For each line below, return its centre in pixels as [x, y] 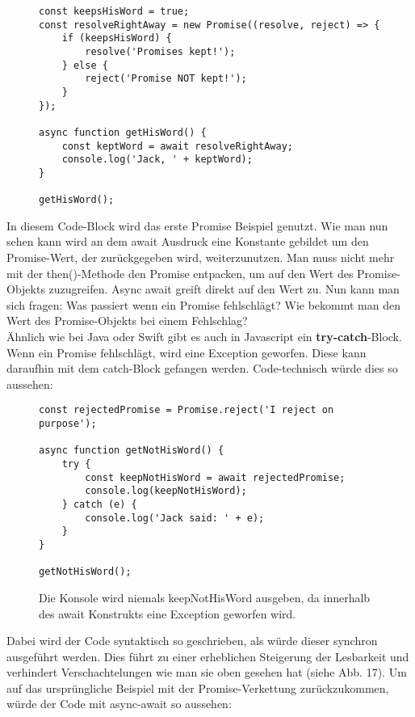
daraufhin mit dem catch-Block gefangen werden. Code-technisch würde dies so [202, 368]
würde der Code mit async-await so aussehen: [119, 704]
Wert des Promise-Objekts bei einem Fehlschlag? [127, 321]
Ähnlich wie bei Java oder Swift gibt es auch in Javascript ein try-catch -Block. [204, 336]
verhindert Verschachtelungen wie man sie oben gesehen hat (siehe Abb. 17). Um [207, 672]
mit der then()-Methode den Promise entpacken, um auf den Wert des [180, 273]
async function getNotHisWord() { [132, 451]
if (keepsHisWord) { [117, 38]
